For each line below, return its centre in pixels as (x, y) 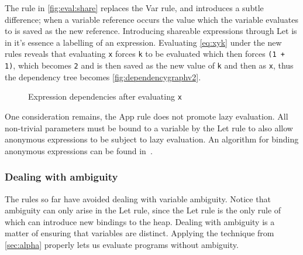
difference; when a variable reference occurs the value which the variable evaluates (151, 19)
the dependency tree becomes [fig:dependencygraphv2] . (103, 76)
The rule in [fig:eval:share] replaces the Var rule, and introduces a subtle (134, 8)
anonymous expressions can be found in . (79, 150)
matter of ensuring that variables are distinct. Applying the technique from (140, 233)
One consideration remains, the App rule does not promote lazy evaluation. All (147, 116)
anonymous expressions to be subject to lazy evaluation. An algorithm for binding (152, 139)
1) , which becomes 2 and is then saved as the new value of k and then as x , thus (149, 65)
